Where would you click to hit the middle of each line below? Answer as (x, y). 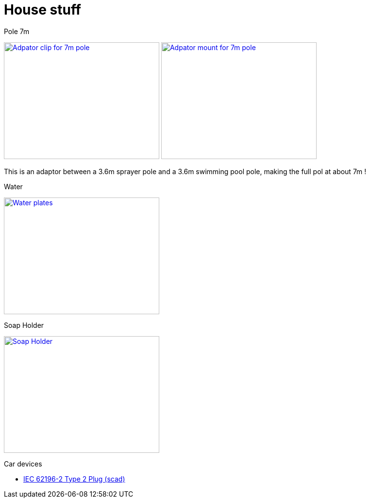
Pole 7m (17, 31)
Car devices (23, 464)
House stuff (43, 10)
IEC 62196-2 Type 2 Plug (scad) (74, 479)
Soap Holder (24, 325)
